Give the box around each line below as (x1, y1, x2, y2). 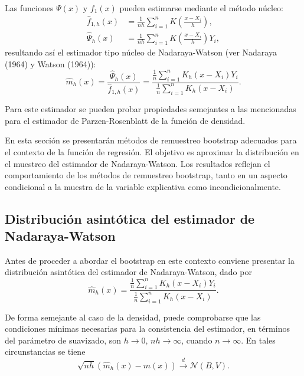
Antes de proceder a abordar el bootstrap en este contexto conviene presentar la (5, 254, 295, 266)
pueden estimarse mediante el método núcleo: (119, 2, 284, 14)
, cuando (181, 334, 213, 346)
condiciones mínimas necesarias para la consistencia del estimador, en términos (5, 322, 290, 335)
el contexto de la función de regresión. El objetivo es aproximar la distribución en (5, 145, 299, 158)
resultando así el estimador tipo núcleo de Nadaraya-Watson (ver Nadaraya (5, 46, 277, 58)
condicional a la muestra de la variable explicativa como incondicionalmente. (5, 180, 281, 192)
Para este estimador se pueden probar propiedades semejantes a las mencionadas (5, 103, 296, 115)
